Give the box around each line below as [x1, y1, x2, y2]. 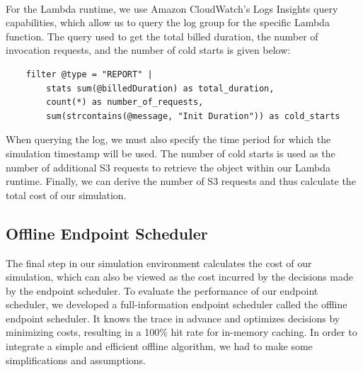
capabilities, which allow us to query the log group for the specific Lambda [6, 15, 330, 30]
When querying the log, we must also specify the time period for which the [6, 132, 331, 147]
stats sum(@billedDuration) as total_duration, [46, 83, 275, 94]
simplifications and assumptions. [6, 352, 146, 367]
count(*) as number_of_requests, [46, 97, 204, 108]
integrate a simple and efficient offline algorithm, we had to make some [6, 339, 313, 354]
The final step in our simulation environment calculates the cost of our [6, 255, 312, 270]
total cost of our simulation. [6, 187, 127, 202]
